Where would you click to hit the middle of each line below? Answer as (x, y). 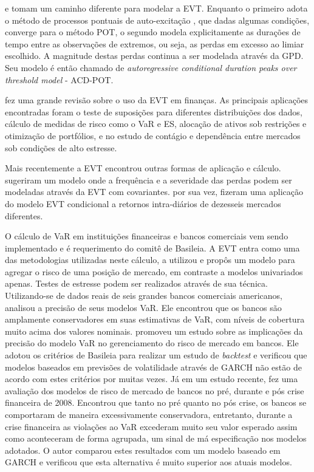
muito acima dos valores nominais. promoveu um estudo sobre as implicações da (154, 331)
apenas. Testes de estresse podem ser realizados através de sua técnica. (136, 283)
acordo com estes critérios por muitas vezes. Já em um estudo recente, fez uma (152, 379)
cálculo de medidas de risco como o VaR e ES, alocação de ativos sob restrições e (156, 124)
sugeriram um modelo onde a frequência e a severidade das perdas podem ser (148, 180)
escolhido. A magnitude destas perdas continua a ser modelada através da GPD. (154, 56)
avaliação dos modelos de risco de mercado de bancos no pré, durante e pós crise (155, 390)
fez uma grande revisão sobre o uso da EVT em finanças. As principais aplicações (157, 100)
